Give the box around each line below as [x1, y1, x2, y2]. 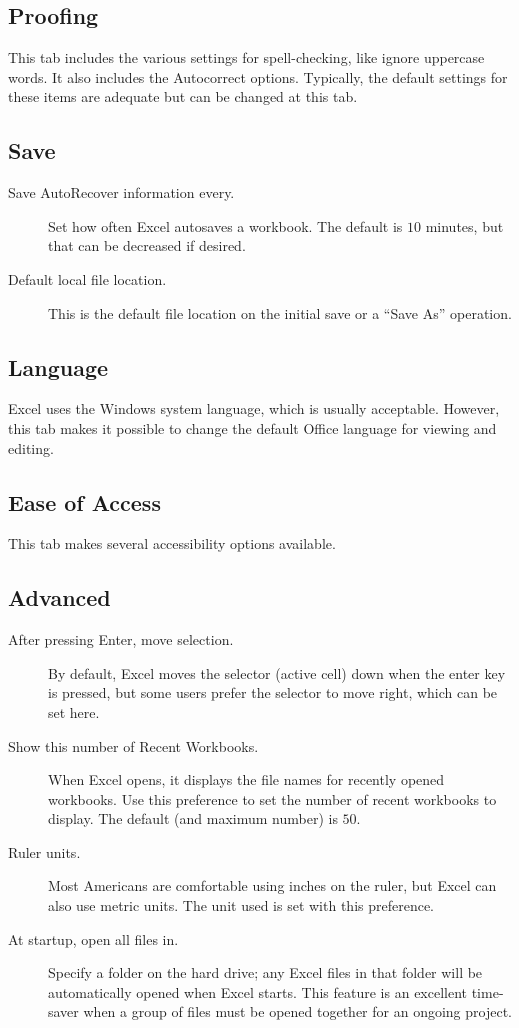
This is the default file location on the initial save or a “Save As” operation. [48, 302, 512, 323]
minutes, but [425, 215, 504, 236]
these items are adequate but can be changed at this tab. [8, 86, 358, 107]
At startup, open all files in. [8, 928, 179, 949]
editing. [8, 437, 54, 458]
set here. [48, 701, 100, 722]
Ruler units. [8, 841, 81, 862]
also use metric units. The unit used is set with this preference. [48, 895, 435, 916]
